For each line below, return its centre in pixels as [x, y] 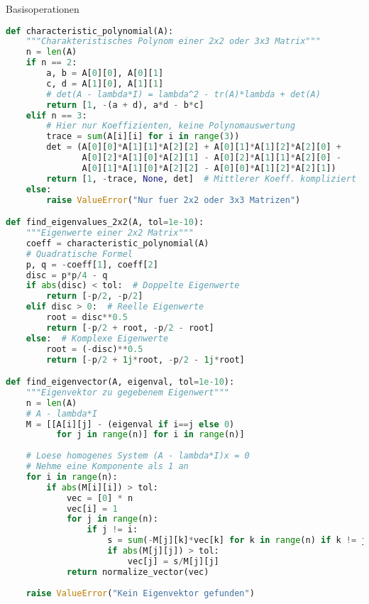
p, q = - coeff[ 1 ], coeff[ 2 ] [92, 264]
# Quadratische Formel [79, 254]
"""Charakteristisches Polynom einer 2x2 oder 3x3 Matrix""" [173, 42]
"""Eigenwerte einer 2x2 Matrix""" [110, 233]
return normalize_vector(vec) [138, 572]
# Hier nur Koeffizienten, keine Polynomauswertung [171, 126]
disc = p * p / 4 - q [67, 275]
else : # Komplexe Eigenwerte [97, 338]
